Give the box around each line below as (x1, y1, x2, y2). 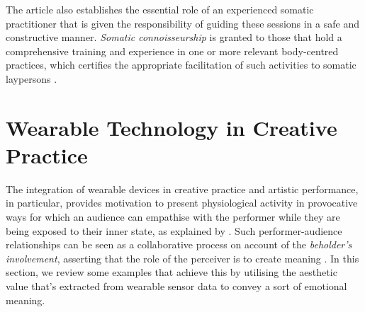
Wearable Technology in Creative (6, 112, 337, 141)
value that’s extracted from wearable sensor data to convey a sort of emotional (6, 279, 347, 294)
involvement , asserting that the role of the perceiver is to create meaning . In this (6, 250, 359, 265)
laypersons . (6, 71, 57, 86)
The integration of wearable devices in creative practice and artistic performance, (6, 181, 359, 196)
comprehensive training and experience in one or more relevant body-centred (6, 43, 339, 58)
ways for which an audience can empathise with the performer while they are (6, 209, 340, 224)
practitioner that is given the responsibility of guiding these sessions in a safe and (6, 16, 359, 30)
